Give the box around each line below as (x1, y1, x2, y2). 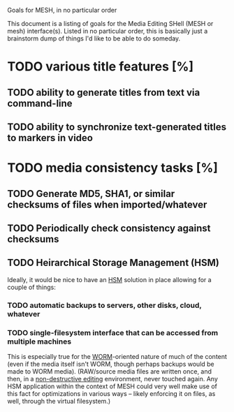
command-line (7, 97, 73, 109)
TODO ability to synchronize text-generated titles (7, 121, 227, 133)
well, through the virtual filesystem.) (7, 397, 111, 405)
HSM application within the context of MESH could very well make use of (7, 382, 218, 390)
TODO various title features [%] (7, 59, 194, 75)
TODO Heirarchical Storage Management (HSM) (7, 257, 220, 269)
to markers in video (7, 132, 93, 144)
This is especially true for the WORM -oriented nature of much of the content (7, 352, 227, 360)
